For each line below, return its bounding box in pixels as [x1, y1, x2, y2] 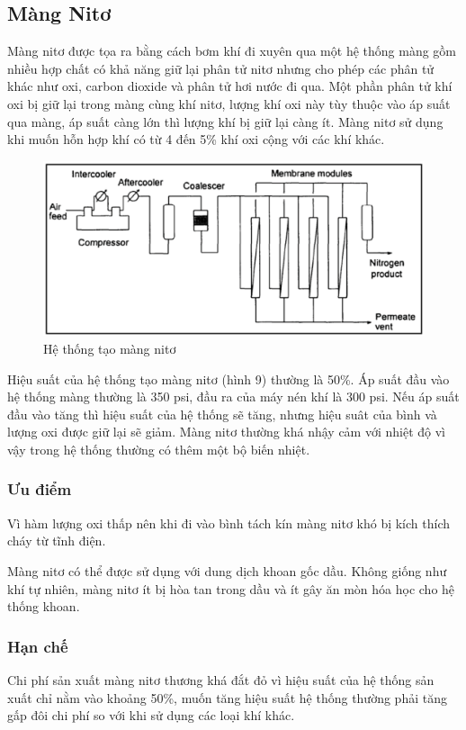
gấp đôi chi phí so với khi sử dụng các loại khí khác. [7, 706, 295, 725]
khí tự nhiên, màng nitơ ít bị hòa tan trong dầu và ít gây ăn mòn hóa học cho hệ [7, 579, 455, 598]
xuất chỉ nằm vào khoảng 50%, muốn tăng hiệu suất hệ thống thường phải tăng [7, 688, 447, 707]
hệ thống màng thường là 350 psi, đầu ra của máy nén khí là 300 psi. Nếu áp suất [7, 387, 460, 406]
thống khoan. [7, 597, 80, 616]
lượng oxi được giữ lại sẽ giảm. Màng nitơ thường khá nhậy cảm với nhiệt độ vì [7, 422, 446, 441]
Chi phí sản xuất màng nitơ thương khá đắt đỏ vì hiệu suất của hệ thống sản [7, 670, 435, 689]
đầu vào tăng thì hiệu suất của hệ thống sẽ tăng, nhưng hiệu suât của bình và [7, 404, 437, 423]
